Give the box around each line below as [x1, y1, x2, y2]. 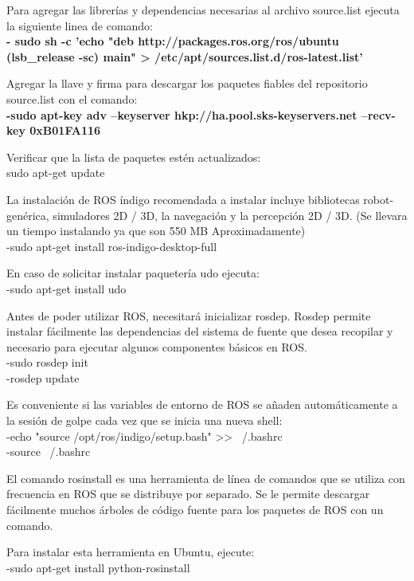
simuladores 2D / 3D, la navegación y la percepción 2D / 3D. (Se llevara [53, 206, 408, 223]
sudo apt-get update [6, 164, 105, 181]
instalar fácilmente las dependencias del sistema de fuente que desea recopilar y [6, 323, 393, 340]
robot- [363, 190, 394, 207]
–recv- [361, 106, 396, 123]
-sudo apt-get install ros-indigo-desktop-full [6, 238, 217, 254]
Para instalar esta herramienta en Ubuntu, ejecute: [6, 544, 255, 560]
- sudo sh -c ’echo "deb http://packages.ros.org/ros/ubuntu [6, 33, 339, 49]
